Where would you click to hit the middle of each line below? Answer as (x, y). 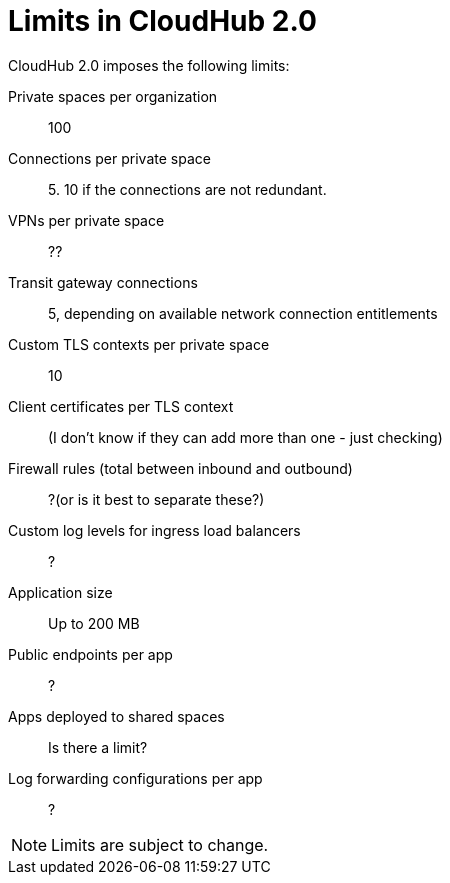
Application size (60, 592)
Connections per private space (109, 158)
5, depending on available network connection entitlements (243, 313)
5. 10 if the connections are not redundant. (187, 189)
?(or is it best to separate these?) (156, 499)
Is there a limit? (98, 747)
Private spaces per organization (113, 96)
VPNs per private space (86, 220)
